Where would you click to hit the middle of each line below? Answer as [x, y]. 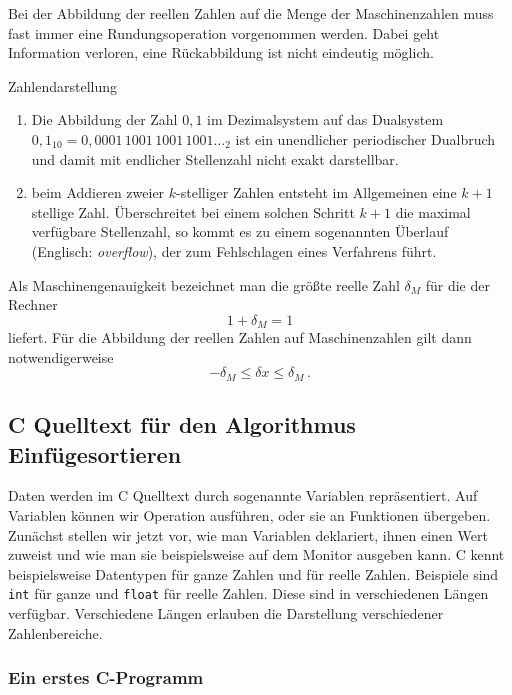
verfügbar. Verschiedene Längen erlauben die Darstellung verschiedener [226, 613]
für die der [457, 284]
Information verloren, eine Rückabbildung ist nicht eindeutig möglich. [221, 52]
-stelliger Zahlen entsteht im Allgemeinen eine [316, 192]
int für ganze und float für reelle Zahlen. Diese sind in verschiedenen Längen [248, 593]
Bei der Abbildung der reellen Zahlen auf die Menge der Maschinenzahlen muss [251, 13]
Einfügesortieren [95, 453]
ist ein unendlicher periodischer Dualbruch [365, 138]
